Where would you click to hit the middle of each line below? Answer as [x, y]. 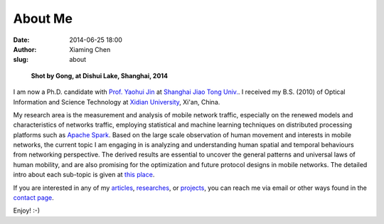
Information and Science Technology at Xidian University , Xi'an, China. [117, 102]
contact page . [34, 198]
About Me [43, 18]
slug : [21, 60]
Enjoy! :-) [27, 210]
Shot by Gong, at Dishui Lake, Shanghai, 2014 [100, 75]
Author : [25, 49]
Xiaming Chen [90, 49]
